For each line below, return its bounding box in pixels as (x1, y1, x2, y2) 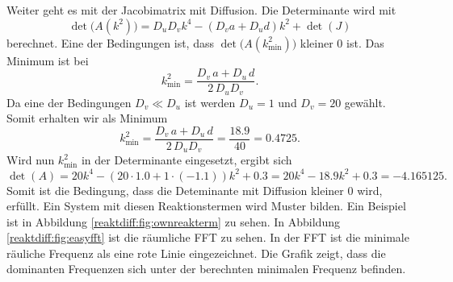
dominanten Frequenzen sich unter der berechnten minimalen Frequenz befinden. (6, 260, 406, 277)
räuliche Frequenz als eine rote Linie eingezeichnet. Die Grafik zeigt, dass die (6, 244, 386, 261)
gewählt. (344, 93, 386, 110)
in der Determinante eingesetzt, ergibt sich (81, 151, 292, 168)
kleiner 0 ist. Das (300, 34, 384, 51)
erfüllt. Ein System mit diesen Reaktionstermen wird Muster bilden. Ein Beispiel (6, 197, 406, 214)
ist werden (184, 93, 236, 110)
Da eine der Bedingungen (6, 93, 132, 110)
